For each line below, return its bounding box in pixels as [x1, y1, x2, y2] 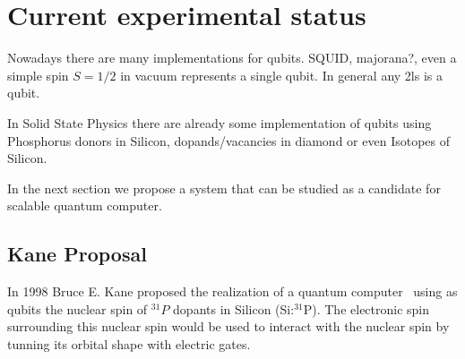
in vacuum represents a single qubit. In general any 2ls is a [120, 65, 443, 84]
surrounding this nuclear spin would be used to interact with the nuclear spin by [7, 317, 450, 336]
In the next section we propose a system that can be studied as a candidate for [7, 178, 441, 197]
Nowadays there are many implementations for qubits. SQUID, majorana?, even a [7, 48, 457, 67]
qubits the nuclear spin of [7, 299, 148, 318]
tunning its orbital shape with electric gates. [7, 334, 251, 353]
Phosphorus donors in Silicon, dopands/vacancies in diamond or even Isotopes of [7, 131, 451, 150]
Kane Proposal [7, 240, 147, 268]
